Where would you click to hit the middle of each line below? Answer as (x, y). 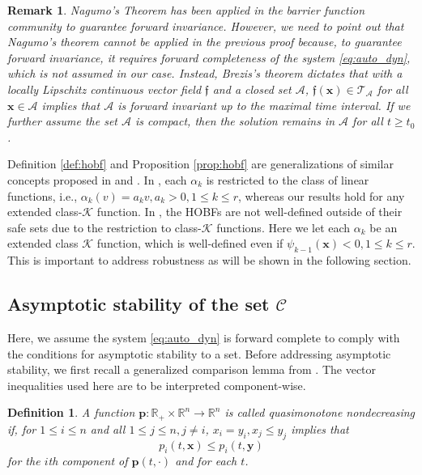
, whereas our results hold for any (321, 195)
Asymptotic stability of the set (139, 304)
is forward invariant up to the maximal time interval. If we (264, 105)
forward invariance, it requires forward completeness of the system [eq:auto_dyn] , (209, 57)
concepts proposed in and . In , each (97, 179)
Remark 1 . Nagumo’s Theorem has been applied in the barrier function (186, 10)
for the (24, 461)
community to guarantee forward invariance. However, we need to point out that (206, 25)
